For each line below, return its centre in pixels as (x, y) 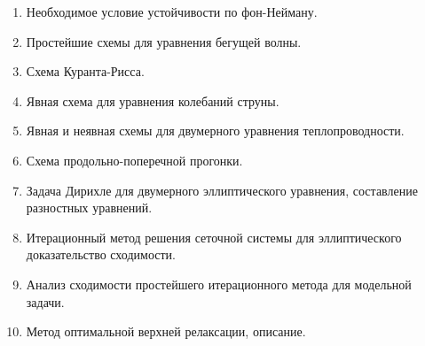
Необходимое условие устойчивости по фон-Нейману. (172, 12)
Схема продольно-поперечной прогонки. (134, 160)
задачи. (45, 301)
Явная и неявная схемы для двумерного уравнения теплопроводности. (215, 131)
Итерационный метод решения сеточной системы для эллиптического (214, 237)
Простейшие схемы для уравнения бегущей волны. (164, 41)
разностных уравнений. (89, 208)
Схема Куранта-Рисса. (85, 71)
